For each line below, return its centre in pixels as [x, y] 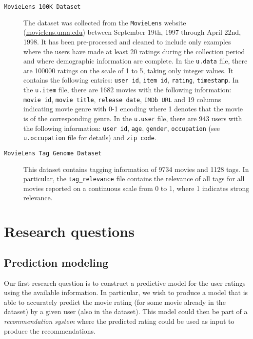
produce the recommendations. [50, 330]
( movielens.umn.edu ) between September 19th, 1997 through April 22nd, [132, 32]
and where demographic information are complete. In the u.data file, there [136, 61]
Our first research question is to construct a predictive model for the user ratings [125, 283]
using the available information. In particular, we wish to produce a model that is [126, 292]
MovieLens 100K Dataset [42, 7]
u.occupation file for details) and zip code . [90, 138]
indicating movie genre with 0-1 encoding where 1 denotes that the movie [133, 109]
